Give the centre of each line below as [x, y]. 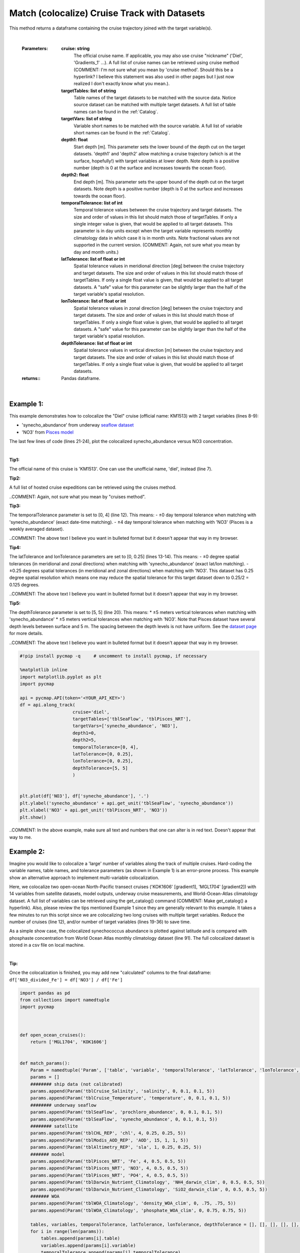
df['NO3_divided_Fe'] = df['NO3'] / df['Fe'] [66, 980]
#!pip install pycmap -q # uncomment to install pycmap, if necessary [113, 656]
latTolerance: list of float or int [93, 259]
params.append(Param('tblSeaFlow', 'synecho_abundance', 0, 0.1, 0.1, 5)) [124, 1119]
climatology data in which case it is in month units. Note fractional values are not [156, 238]
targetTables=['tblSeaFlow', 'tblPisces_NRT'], [132, 719]
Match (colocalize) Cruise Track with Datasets [107, 13]
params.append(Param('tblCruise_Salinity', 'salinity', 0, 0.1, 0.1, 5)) [122, 1091]
